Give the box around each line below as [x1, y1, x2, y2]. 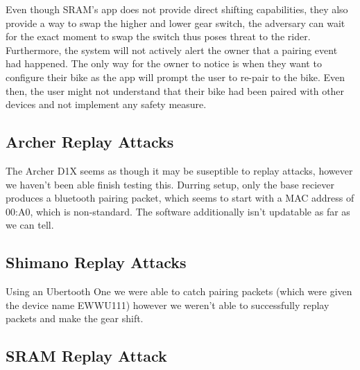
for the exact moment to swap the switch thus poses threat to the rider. [6, 29, 311, 44]
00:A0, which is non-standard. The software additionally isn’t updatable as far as [6, 204, 350, 218]
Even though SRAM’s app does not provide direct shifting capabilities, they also [6, 2, 348, 16]
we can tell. [6, 218, 54, 232]
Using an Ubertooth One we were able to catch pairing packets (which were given [6, 284, 352, 299]
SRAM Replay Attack [6, 345, 167, 367]
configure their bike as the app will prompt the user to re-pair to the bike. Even [6, 69, 345, 84]
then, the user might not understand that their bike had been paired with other [6, 83, 345, 98]
